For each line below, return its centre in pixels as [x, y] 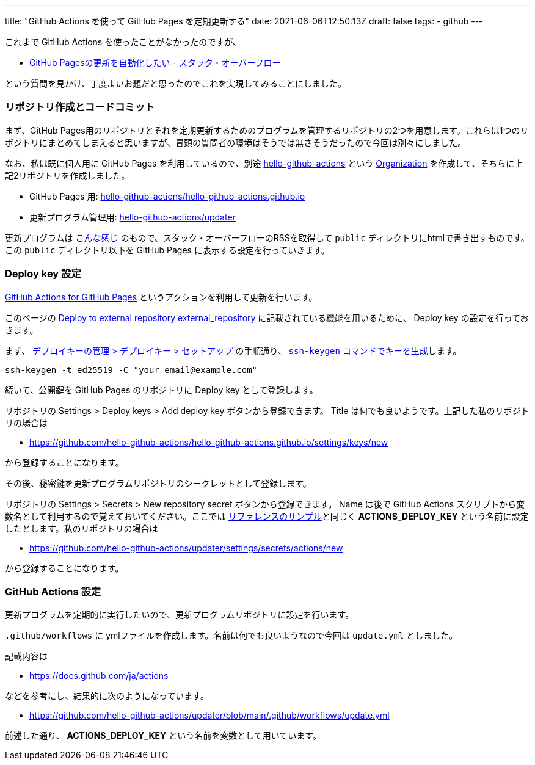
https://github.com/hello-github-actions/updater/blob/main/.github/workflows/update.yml [209, 716]
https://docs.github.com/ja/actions [99, 676]
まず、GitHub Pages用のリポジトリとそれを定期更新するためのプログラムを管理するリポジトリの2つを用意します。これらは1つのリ [267, 130]
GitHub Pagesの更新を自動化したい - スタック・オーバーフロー [155, 63]
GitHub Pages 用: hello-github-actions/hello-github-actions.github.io [167, 196]
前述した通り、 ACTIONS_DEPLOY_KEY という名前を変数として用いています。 [163, 736]
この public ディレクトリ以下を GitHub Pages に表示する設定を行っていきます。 [167, 250]
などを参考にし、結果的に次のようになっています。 [107, 696]
